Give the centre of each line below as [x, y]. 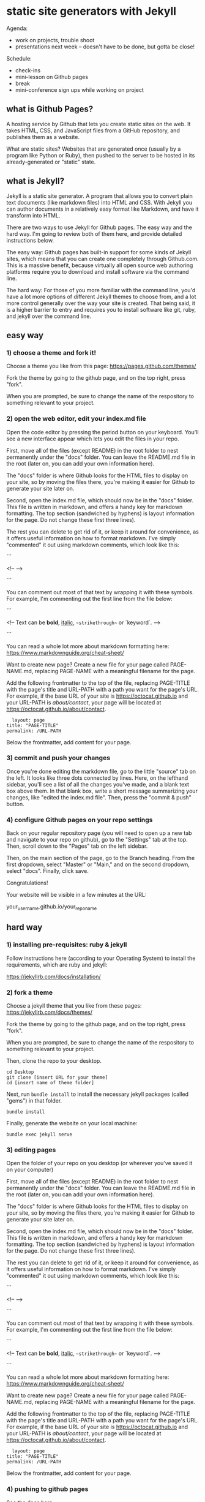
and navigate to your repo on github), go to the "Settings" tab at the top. [97, 840]
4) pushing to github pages [47, 1489]
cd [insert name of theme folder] [50, 1082]
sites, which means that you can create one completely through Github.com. [102, 259]
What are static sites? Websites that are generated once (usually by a [94, 149]
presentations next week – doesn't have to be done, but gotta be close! [105, 47]
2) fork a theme [30, 992]
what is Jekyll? [35, 181]
